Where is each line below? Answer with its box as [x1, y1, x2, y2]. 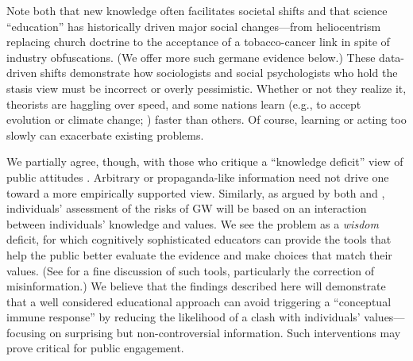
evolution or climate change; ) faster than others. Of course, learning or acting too [6, 111, 407, 128]
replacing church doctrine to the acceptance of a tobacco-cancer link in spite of [6, 33, 390, 50]
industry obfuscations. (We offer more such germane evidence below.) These [6, 48, 376, 65]
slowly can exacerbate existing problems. [6, 126, 204, 143]
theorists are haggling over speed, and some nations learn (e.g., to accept [6, 95, 361, 112]
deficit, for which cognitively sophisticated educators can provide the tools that [6, 231, 392, 248]
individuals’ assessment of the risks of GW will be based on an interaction [6, 200, 367, 217]
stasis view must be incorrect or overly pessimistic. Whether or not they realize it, [6, 79, 407, 96]
